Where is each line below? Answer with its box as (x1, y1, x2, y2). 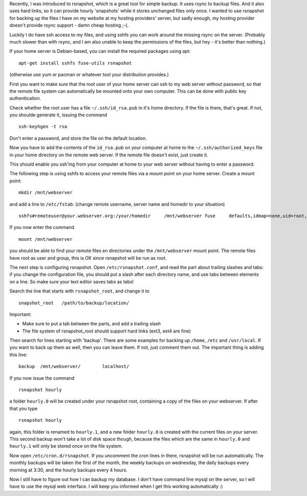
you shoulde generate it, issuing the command (9, 112, 107, 118)
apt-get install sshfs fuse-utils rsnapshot (18, 60, 133, 66)
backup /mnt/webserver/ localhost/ (18, 364, 129, 369)
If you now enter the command (9, 224, 74, 231)
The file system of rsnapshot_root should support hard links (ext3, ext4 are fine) (22, 328, 191, 334)
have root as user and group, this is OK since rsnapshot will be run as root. (9, 255, 167, 261)
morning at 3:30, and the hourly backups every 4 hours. (9, 467, 128, 473)
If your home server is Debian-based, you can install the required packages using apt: (9, 48, 191, 54)
